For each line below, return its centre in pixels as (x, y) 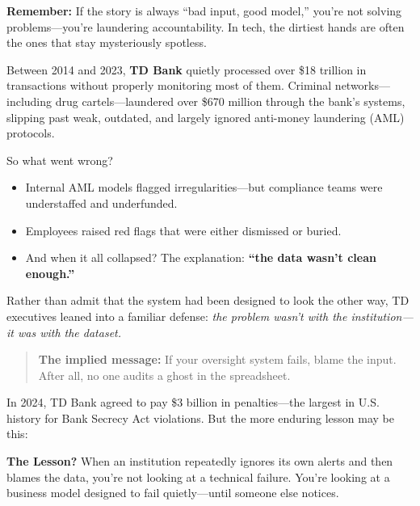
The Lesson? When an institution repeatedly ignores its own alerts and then (200, 461)
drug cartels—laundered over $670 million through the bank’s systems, (230, 101)
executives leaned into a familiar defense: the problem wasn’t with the (177, 316)
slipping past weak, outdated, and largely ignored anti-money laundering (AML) (206, 117)
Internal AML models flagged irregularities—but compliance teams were (204, 187)
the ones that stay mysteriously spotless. (107, 42)
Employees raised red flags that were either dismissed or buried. (183, 230)
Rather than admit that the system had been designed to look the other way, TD (208, 300)
